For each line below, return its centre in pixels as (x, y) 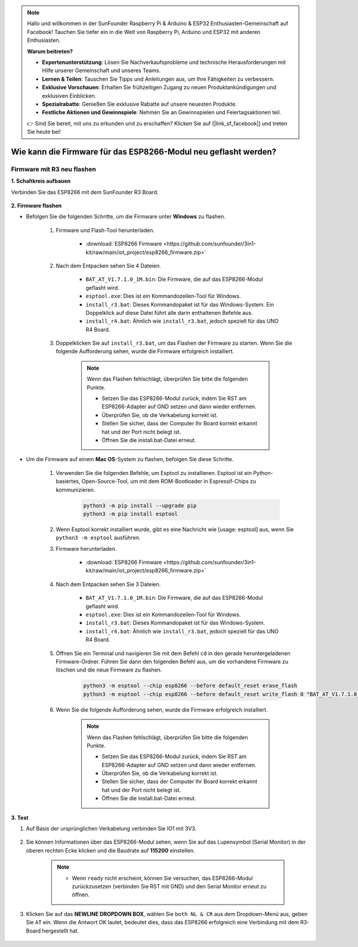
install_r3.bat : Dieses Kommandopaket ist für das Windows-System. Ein (180, 304)
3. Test (20, 817)
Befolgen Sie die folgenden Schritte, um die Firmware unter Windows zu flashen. (126, 217)
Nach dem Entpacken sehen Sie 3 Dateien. (108, 584)
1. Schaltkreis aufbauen (41, 181)
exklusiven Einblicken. (69, 96)
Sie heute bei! (44, 132)
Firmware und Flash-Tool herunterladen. (105, 230)
